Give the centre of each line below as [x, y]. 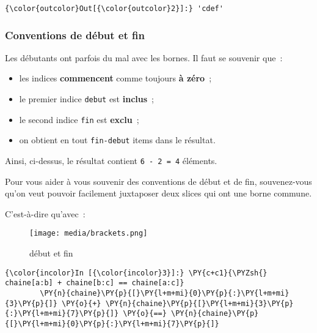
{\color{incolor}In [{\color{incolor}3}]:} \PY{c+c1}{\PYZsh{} [136, 273]
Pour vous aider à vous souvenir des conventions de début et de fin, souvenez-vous [158, 181]
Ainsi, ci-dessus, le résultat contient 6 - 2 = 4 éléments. [111, 161]
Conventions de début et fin [75, 35]
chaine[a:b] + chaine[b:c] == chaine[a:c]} [95, 283]
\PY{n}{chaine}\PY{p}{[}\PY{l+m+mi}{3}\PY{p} [199, 303]
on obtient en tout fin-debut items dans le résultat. [117, 140]
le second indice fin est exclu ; [79, 119]
